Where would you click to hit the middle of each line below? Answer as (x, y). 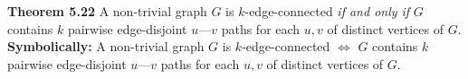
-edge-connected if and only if (327, 11)
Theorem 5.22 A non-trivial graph (107, 11)
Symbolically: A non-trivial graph (106, 46)
